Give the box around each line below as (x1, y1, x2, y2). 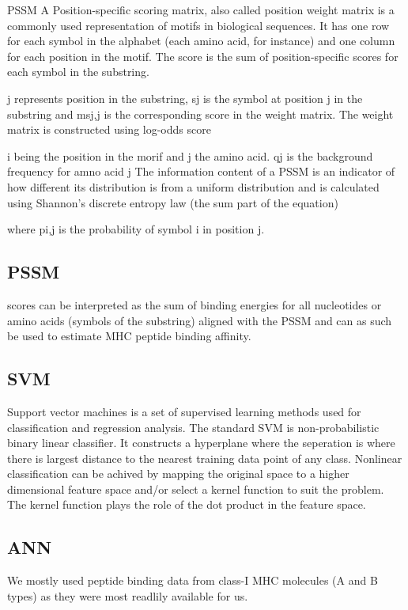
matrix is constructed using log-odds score (7, 121, 211, 138)
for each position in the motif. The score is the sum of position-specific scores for (7, 47, 399, 64)
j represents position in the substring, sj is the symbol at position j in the (7, 89, 363, 106)
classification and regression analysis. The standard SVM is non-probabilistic (7, 419, 380, 435)
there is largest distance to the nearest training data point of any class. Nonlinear (7, 449, 402, 466)
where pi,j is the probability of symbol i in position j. (7, 221, 265, 237)
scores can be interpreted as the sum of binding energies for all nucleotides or (7, 296, 382, 313)
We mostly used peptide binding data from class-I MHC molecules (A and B (7, 572, 378, 589)
